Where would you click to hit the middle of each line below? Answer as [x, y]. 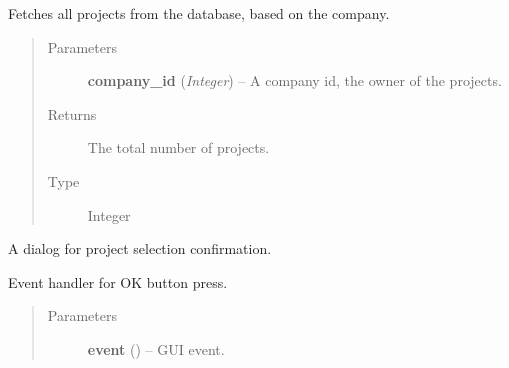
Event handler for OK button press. [118, 281]
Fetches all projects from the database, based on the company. [199, 13]
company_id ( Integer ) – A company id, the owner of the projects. [294, 80]
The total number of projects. [178, 147]
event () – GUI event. [156, 348]
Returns [72, 113]
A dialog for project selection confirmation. [140, 248]
